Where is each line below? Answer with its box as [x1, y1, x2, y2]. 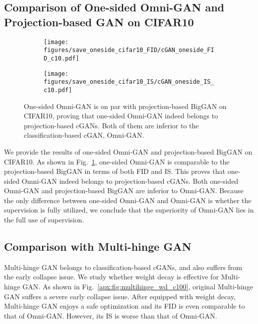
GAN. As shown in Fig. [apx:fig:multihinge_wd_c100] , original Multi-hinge [22, 281, 253, 292]
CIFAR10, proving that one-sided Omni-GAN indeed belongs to [24, 110, 218, 121]
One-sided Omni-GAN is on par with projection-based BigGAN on [24, 101, 227, 111]
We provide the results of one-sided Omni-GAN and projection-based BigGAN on [4, 146, 253, 157]
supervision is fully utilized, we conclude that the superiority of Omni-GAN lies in [4, 205, 254, 215]
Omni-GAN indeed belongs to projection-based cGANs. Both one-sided [21, 175, 239, 186]
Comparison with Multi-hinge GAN [4, 239, 192, 254]
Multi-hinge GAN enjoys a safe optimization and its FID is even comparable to [4, 301, 245, 311]
